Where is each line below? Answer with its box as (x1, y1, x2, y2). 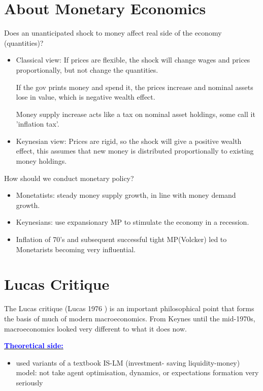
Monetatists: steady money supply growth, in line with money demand (16, 190, 236, 200)
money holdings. (16, 156, 67, 166)
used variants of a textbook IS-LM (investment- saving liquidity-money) (16, 357, 240, 368)
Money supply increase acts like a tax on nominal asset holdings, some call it (16, 108, 255, 119)
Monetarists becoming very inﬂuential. (16, 244, 136, 254)
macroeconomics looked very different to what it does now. (4, 323, 187, 334)
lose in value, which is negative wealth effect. (16, 92, 155, 102)
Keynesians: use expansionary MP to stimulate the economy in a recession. (16, 217, 249, 227)
